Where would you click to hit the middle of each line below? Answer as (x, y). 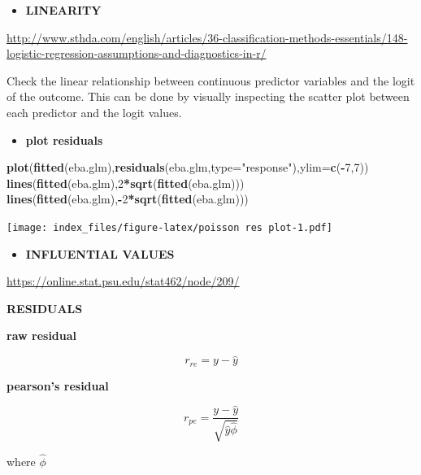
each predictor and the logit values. (94, 112)
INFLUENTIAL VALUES (100, 253)
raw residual (42, 336)
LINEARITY (63, 10)
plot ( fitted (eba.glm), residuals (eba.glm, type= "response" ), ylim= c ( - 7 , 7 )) (188, 167)
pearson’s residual (58, 385)
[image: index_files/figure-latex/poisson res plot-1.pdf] (169, 227)
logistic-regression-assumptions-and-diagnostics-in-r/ (137, 53)
